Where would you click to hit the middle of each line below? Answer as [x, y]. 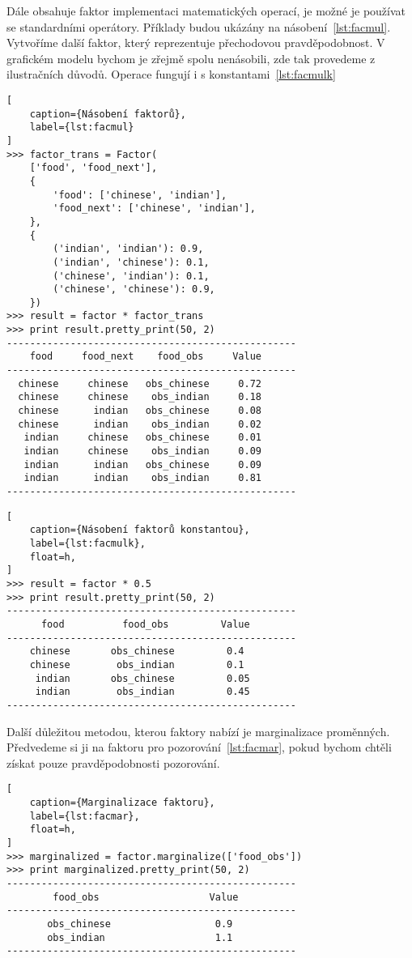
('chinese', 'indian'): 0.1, [131, 276]
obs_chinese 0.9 [140, 924]
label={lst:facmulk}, [87, 543]
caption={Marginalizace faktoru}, [122, 802]
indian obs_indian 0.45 [142, 692]
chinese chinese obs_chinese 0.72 [140, 383]
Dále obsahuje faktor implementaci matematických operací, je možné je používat [206, 11]
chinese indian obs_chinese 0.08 [140, 411]
